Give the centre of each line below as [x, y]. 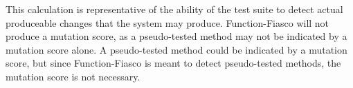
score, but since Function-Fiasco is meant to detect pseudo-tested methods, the [173, 63]
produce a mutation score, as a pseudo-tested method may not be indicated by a [176, 36]
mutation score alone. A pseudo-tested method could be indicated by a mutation [176, 49]
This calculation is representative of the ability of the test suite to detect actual [174, 9]
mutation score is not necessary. [73, 76]
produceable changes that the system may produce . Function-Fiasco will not [168, 22]
